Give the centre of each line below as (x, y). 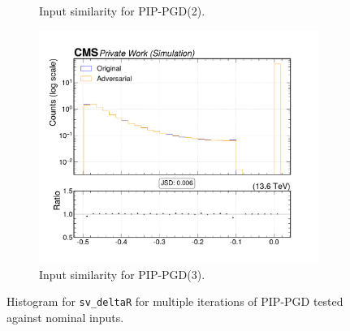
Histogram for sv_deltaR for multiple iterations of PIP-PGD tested (175, 301)
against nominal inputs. (65, 317)
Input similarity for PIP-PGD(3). (122, 274)
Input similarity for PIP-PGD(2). (122, 11)
